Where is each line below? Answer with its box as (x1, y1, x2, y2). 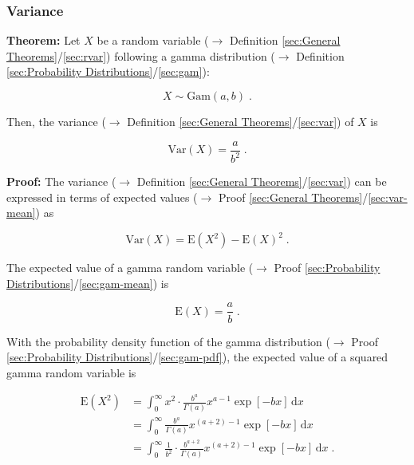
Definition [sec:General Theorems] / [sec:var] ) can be (136, 173, 387, 189)
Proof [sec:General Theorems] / (218, 188, 369, 205)
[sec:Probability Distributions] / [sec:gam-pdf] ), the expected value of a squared (6, 349, 388, 365)
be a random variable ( (97, 32, 209, 49)
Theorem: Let (6, 32, 81, 49)
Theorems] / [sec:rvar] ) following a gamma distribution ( (6, 47, 275, 64)
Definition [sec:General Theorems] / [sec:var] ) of (127, 113, 354, 129)
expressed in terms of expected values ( (6, 188, 198, 205)
